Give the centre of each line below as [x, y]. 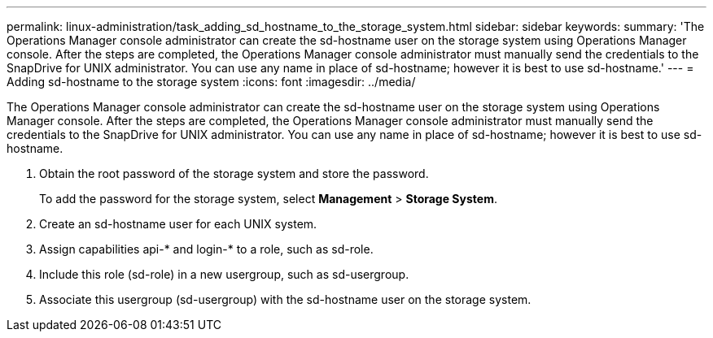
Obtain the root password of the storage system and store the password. [234, 173]
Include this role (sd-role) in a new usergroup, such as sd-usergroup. [224, 274]
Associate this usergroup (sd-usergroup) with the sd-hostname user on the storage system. [285, 299]
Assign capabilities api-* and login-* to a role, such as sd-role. [206, 249]
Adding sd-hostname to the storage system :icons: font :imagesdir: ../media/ [211, 82]
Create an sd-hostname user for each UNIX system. [178, 224]
